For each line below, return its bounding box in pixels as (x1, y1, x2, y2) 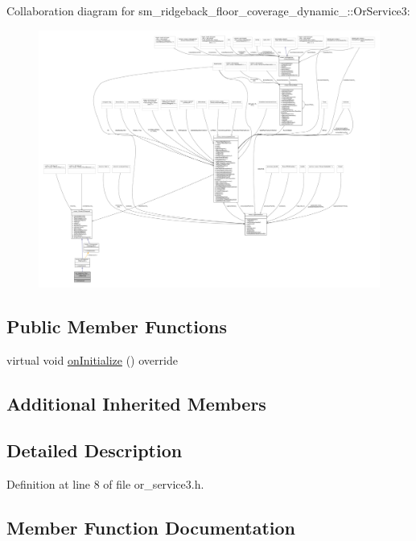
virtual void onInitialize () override (6, 351, 178, 368)
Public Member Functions (6, 313, 227, 338)
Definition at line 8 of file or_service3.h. (6, 476, 204, 493)
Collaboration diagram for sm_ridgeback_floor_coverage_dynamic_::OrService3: (6, 2, 410, 19)
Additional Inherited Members (6, 390, 266, 415)
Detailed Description (6, 438, 183, 463)
